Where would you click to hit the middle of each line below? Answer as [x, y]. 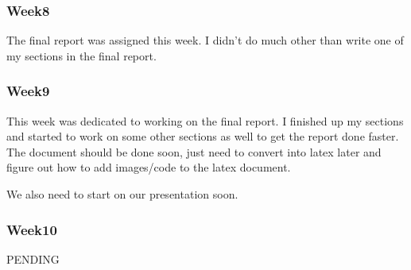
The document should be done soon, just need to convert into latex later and [194, 151]
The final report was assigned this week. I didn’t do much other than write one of [205, 40]
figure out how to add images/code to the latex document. [149, 167]
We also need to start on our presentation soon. [122, 194]
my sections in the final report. [81, 55]
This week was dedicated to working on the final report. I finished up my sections [205, 120]
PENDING [33, 258]
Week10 [32, 229]
